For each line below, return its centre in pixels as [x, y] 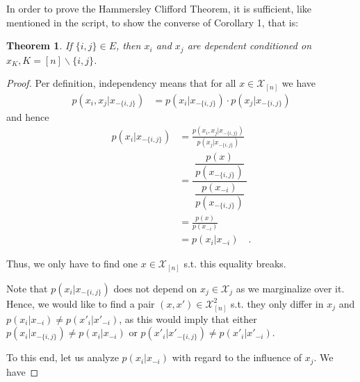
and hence [28, 116]
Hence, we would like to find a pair [81, 303]
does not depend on [155, 288]
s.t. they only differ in [277, 303]
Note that [27, 288]
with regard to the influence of [237, 357]
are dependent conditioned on [249, 45]
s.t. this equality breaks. [235, 264]
